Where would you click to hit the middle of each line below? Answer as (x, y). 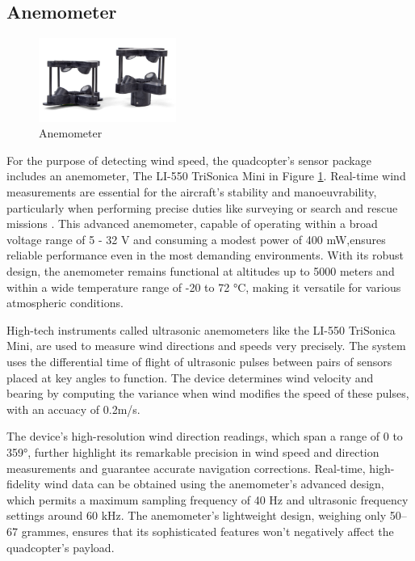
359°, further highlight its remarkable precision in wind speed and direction (193, 451)
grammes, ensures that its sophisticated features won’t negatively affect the (207, 531)
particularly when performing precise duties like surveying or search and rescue (202, 207)
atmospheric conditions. (65, 303)
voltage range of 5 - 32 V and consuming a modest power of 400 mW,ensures (196, 239)
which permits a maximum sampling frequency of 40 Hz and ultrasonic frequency (207, 499)
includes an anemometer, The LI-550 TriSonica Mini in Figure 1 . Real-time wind (206, 176)
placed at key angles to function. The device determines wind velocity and (190, 377)
